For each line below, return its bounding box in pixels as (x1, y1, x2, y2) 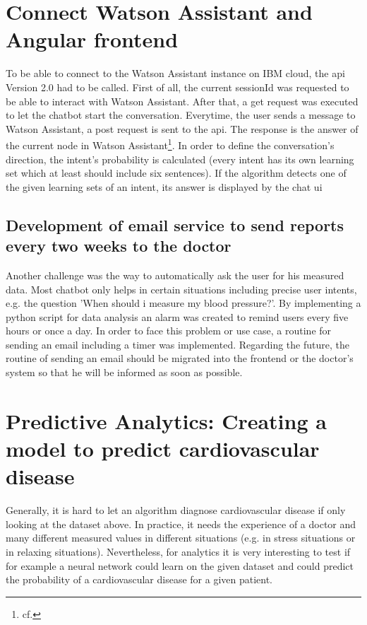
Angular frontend (6, 25, 179, 54)
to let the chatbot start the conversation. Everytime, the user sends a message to (6, 107, 356, 122)
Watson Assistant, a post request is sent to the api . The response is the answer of (6, 121, 359, 136)
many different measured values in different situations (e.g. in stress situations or (6, 530, 356, 545)
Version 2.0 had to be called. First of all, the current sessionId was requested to (6, 79, 349, 94)
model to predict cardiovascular (6, 434, 320, 463)
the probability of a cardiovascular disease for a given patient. (6, 572, 273, 587)
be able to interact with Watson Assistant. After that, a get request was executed (6, 93, 359, 108)
